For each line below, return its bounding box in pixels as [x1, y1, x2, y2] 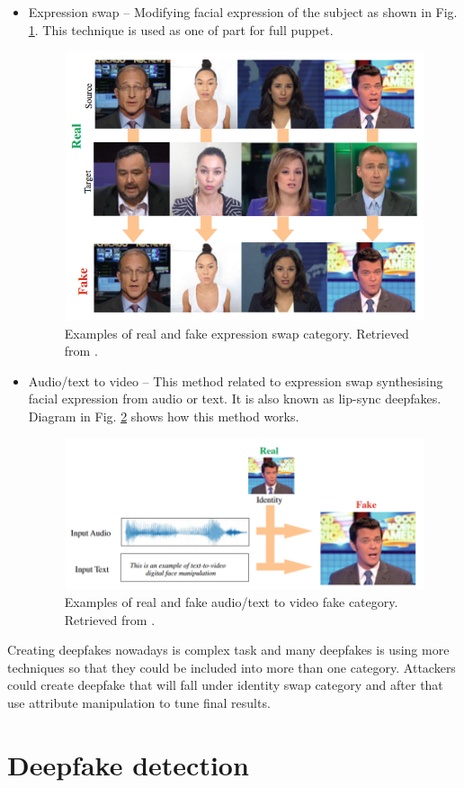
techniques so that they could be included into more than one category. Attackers [7, 657, 456, 676]
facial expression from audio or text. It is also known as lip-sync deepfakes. [28, 389, 442, 408]
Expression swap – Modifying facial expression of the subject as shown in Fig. [28, 3, 458, 21]
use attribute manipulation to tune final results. [7, 693, 271, 711]
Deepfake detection [7, 746, 249, 783]
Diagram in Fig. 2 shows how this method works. [28, 407, 299, 426]
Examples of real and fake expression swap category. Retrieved [64, 323, 409, 342]
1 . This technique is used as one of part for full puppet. [28, 20, 334, 39]
